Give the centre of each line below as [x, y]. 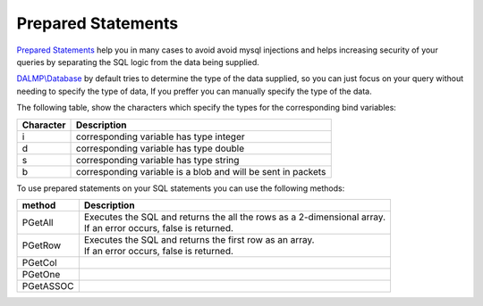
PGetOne [41, 274]
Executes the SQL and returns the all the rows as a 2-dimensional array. [235, 217]
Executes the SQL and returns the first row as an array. [199, 239]
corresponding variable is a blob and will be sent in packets [201, 171]
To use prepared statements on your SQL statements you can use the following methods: [181, 188]
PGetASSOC [48, 285]
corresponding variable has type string [158, 160]
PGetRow [42, 245]
